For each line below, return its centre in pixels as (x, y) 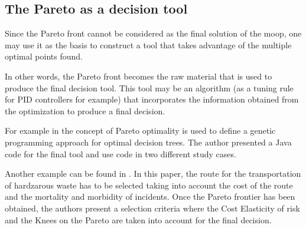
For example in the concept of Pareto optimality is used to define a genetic (140, 130)
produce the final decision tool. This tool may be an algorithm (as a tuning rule (149, 87)
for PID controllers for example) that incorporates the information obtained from (152, 99)
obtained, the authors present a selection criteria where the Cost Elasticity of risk (152, 208)
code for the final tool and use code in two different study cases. (121, 153)
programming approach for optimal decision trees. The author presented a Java (148, 142)
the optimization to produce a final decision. (85, 110)
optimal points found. (44, 56)
